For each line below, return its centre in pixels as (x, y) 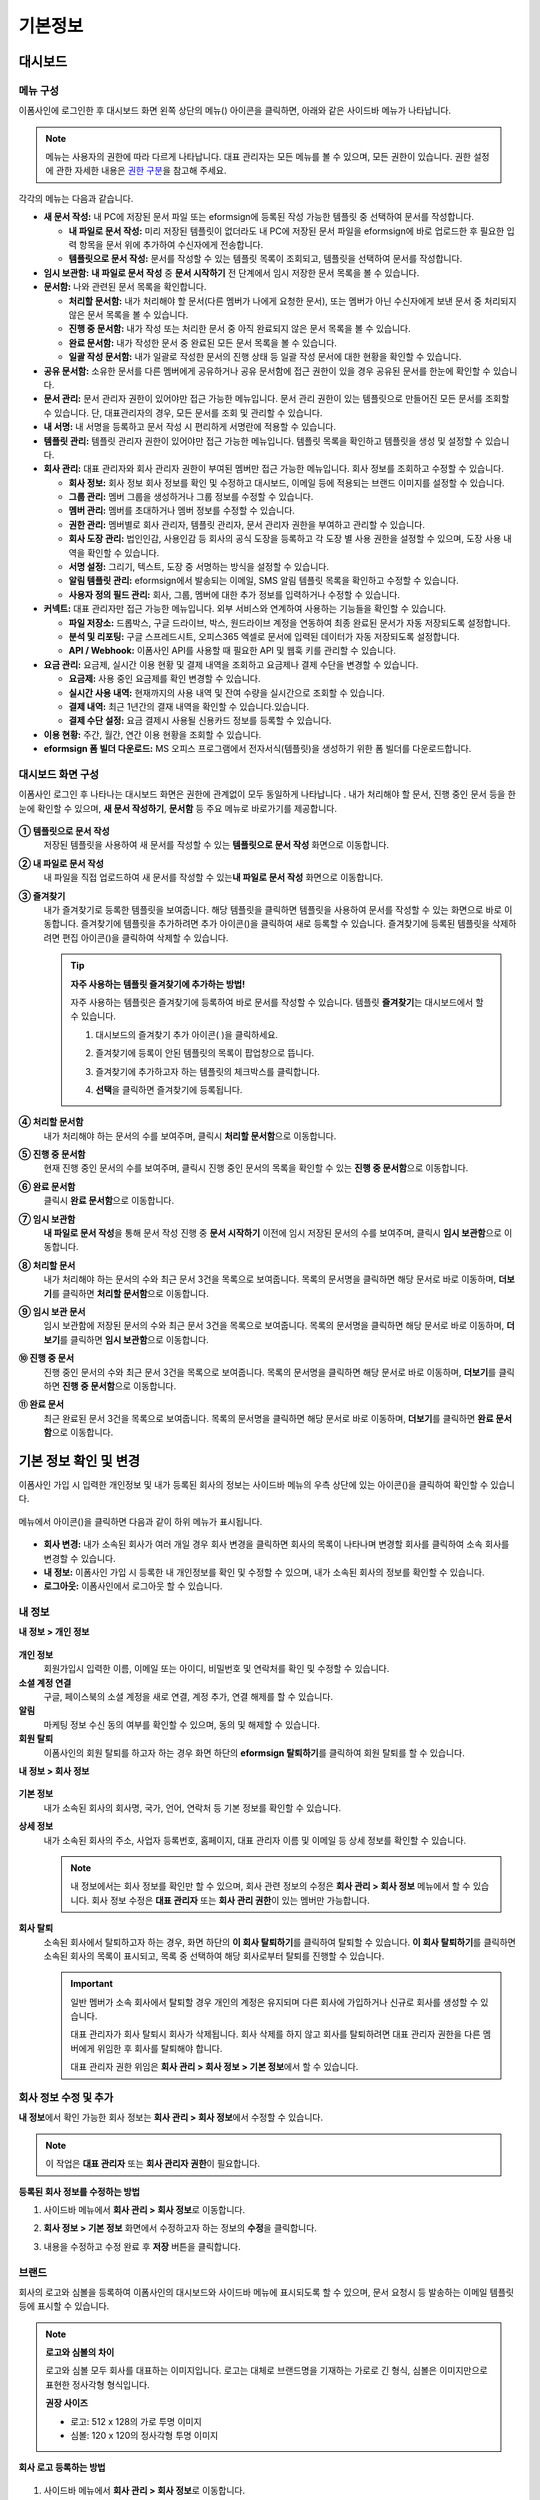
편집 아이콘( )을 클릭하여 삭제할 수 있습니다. (145, 937)
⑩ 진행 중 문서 (46, 1358)
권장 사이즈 (67, 2403)
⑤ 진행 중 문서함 (52, 1154)
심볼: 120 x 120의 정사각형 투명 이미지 (144, 2435)
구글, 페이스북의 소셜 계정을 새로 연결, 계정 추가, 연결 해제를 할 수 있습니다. (188, 1697)
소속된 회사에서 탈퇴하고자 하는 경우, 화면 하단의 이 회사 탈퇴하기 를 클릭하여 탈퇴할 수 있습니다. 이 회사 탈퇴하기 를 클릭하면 (280, 1942)
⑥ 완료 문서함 (47, 1186)
